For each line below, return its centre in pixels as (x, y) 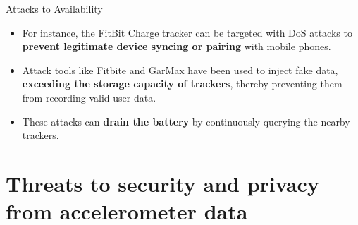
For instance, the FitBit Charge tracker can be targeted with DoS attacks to (187, 32)
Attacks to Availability (54, 8)
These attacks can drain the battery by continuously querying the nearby (186, 121)
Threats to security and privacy (162, 183)
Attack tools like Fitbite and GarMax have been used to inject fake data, (180, 69)
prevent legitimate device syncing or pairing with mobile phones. (177, 46)
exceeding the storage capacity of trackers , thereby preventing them (182, 84)
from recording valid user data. (89, 97)
